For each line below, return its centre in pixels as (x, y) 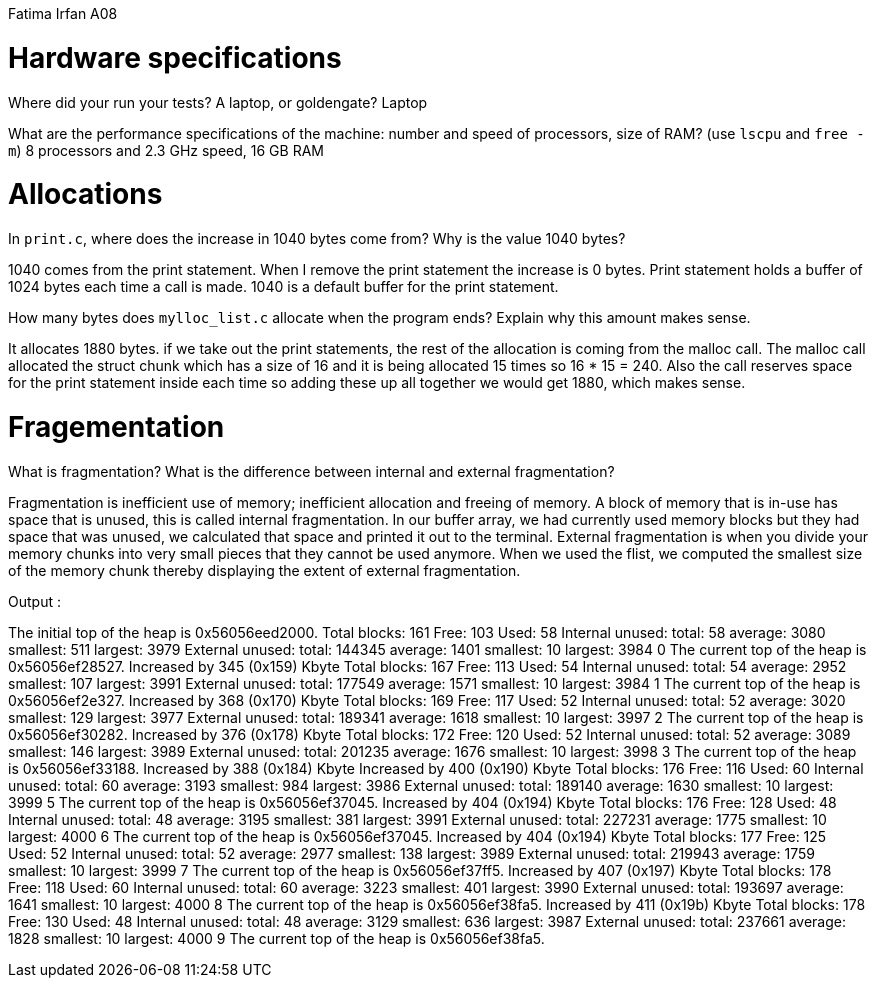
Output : (34, 601)
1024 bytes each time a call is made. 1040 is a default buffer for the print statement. (283, 286)
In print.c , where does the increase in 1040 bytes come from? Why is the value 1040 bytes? (317, 238)
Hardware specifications (175, 57)
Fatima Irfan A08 (63, 13)
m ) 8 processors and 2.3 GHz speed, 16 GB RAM (166, 150)
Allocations (85, 194)
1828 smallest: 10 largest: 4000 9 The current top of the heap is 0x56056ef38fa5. (276, 938)
